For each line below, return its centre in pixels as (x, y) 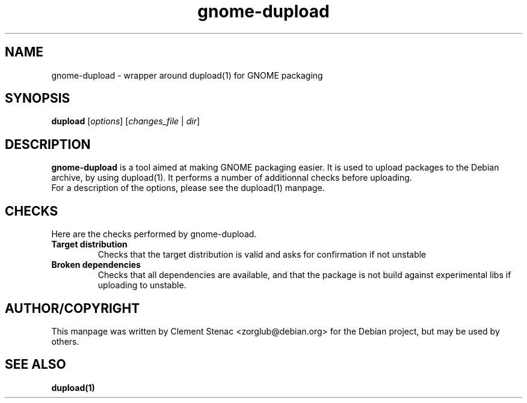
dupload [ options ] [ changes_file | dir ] (126, 121)
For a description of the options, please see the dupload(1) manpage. (188, 188)
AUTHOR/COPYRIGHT (72, 308)
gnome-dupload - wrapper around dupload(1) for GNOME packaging (187, 75)
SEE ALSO (35, 365)
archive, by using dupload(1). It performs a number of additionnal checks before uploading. (232, 178)
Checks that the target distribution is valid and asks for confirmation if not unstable (262, 255)
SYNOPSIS (38, 98)
